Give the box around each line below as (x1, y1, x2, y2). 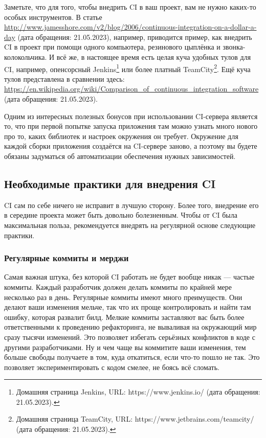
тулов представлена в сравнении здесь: (4, 73, 125, 84)
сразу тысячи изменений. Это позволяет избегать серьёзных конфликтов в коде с (4, 331, 255, 342)
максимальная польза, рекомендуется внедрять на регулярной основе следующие (4, 219, 256, 230)
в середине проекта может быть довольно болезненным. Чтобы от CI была (4, 210, 237, 220)
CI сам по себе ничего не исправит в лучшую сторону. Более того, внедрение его (4, 199, 259, 210)
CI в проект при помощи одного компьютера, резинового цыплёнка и (4, 41, 220, 52)
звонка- (223, 41, 246, 52)
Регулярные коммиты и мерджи (4, 251, 129, 264)
